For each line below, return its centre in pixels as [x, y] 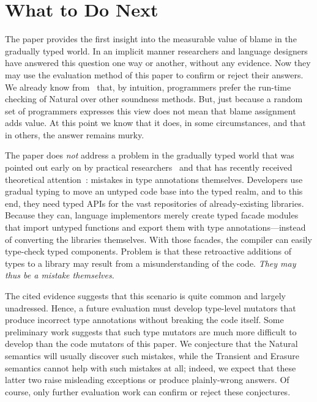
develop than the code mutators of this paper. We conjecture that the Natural [151, 344]
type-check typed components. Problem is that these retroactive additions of [148, 251]
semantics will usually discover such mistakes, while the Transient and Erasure [152, 355]
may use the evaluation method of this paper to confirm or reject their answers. [154, 74]
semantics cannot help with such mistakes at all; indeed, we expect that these [151, 367]
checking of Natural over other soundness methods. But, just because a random [154, 99]
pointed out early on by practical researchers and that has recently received [149, 167]
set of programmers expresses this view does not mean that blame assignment [151, 110]
